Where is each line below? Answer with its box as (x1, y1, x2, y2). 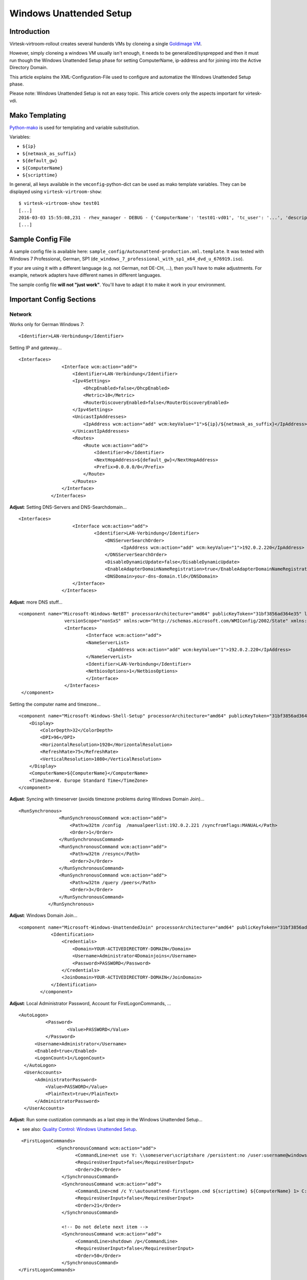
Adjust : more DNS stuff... (9, 599, 63, 605)
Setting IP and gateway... (9, 345, 62, 351)
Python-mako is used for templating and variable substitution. (9, 124, 140, 131)
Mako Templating (9, 111, 67, 120)
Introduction (9, 27, 50, 36)
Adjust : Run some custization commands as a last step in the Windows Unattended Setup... (9, 1117, 203, 1123)
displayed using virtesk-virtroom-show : (9, 188, 102, 195)
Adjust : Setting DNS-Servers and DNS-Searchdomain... (9, 504, 127, 510)
